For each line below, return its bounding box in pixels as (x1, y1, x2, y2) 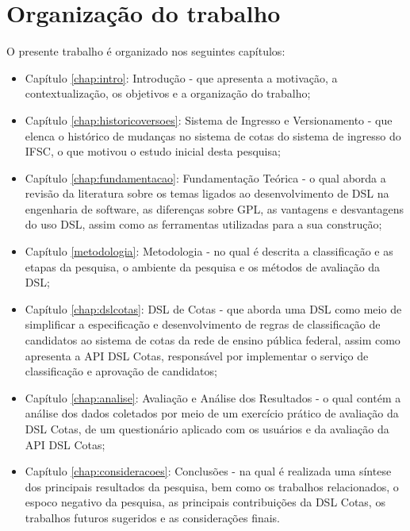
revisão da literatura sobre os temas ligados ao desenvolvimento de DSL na (25, 185, 389, 202)
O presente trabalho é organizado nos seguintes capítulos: (6, 43, 285, 60)
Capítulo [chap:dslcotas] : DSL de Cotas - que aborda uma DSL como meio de (25, 300, 402, 317)
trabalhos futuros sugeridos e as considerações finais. (25, 509, 281, 525)
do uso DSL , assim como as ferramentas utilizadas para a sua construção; (25, 216, 382, 233)
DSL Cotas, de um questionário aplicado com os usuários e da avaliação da (25, 421, 389, 437)
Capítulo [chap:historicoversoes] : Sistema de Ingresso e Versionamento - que (25, 111, 393, 128)
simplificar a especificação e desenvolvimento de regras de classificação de (25, 316, 381, 333)
